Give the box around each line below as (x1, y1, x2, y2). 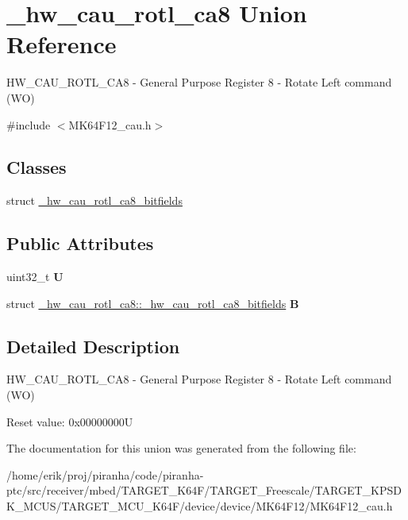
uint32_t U (6, 268, 64, 285)
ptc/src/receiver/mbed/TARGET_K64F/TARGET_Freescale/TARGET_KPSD (6, 482, 402, 499)
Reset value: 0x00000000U (6, 413, 133, 429)
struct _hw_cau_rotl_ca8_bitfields (6, 192, 183, 209)
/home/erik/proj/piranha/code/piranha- (6, 466, 204, 483)
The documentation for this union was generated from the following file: (6, 440, 356, 456)
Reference (6, 28, 117, 60)
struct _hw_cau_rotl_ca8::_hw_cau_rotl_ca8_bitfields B (6, 295, 299, 311)
